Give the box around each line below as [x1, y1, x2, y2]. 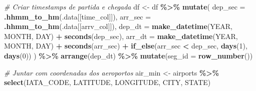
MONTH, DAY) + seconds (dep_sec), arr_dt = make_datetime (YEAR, [4, 30, 238, 41]
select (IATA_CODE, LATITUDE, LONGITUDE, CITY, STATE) [4, 77, 211, 87]
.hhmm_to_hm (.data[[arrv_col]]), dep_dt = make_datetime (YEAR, [4, 21, 233, 31]
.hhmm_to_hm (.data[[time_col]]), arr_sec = [4, 11, 151, 21]
